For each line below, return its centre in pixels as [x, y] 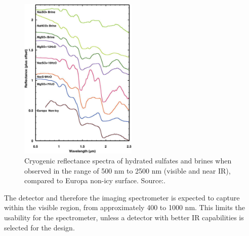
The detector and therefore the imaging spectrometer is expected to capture [122, 197]
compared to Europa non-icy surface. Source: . [95, 180]
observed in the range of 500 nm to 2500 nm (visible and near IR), [128, 170]
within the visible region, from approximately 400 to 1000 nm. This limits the [124, 207]
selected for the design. [39, 227]
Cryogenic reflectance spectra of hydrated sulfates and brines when [128, 161]
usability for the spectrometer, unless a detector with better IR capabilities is [124, 217]
